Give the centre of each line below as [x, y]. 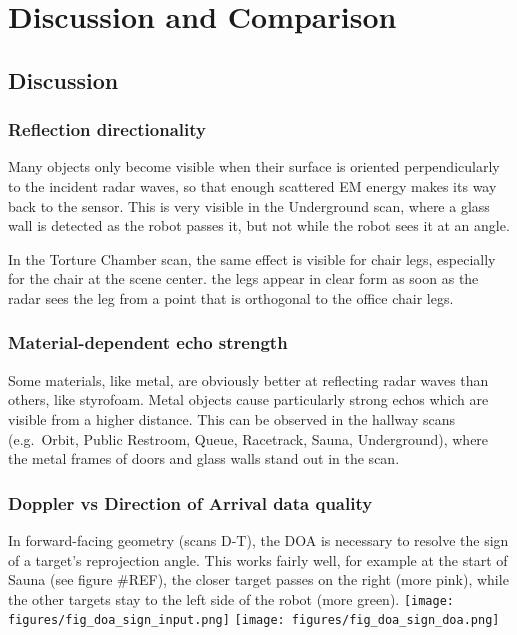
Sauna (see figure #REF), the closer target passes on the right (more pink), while [258, 579]
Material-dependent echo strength [148, 342]
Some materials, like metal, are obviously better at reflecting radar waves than [248, 379]
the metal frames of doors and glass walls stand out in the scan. [204, 458]
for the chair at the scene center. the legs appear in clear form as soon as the [243, 278]
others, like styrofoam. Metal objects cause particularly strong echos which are [248, 399]
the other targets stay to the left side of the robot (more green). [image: [231, 598]
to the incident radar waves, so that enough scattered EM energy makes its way [252, 185]
